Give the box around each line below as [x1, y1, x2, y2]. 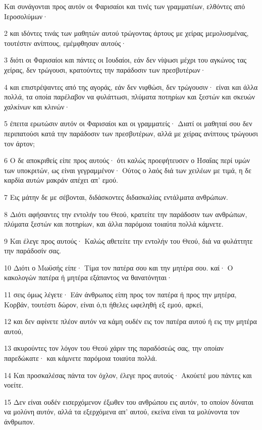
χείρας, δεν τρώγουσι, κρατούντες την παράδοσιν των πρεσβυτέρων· [4, 64, 206, 75]
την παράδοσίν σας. [4, 245, 61, 256]
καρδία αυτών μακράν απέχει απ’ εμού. [4, 175, 118, 185]
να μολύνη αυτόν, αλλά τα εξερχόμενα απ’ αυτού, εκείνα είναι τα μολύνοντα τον [4, 406, 240, 417]
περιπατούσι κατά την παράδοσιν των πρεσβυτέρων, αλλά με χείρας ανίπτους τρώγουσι [4, 128, 258, 138]
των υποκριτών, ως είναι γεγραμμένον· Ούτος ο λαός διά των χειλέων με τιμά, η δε [4, 165, 251, 175]
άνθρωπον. [4, 416, 35, 426]
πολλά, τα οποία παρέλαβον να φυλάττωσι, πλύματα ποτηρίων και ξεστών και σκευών [4, 91, 255, 102]
